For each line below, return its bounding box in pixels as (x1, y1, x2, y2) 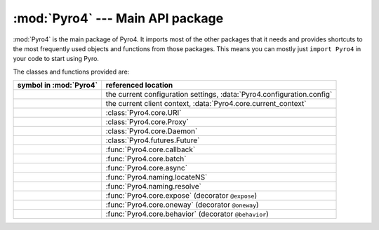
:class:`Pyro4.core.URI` (105, 108, 182, 118)
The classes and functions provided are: (13, 67, 130, 76)
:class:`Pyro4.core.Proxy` (105, 117, 189, 127)
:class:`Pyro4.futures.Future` (105, 135, 200, 145)
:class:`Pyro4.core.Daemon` (105, 126, 198, 136)
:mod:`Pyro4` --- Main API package (13, 11, 224, 26)
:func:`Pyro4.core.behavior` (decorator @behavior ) (105, 209, 270, 219)
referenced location (105, 81, 173, 90)
